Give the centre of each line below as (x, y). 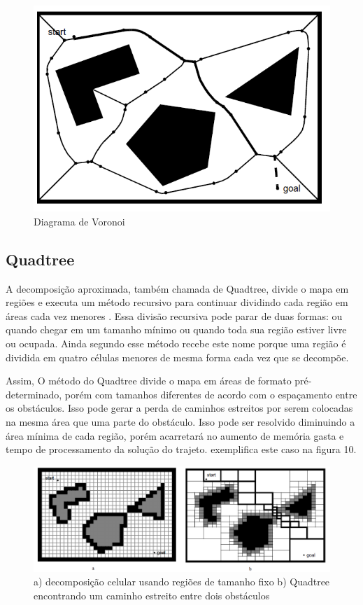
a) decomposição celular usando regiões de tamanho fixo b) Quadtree (182, 582)
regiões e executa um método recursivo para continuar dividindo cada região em (177, 302)
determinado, (34, 394)
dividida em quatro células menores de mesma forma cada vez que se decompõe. (177, 357)
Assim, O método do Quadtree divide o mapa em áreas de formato (149, 381)
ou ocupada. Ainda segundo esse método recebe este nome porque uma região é (176, 343)
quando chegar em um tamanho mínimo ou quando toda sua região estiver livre (176, 329)
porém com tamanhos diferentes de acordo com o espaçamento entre (211, 394)
